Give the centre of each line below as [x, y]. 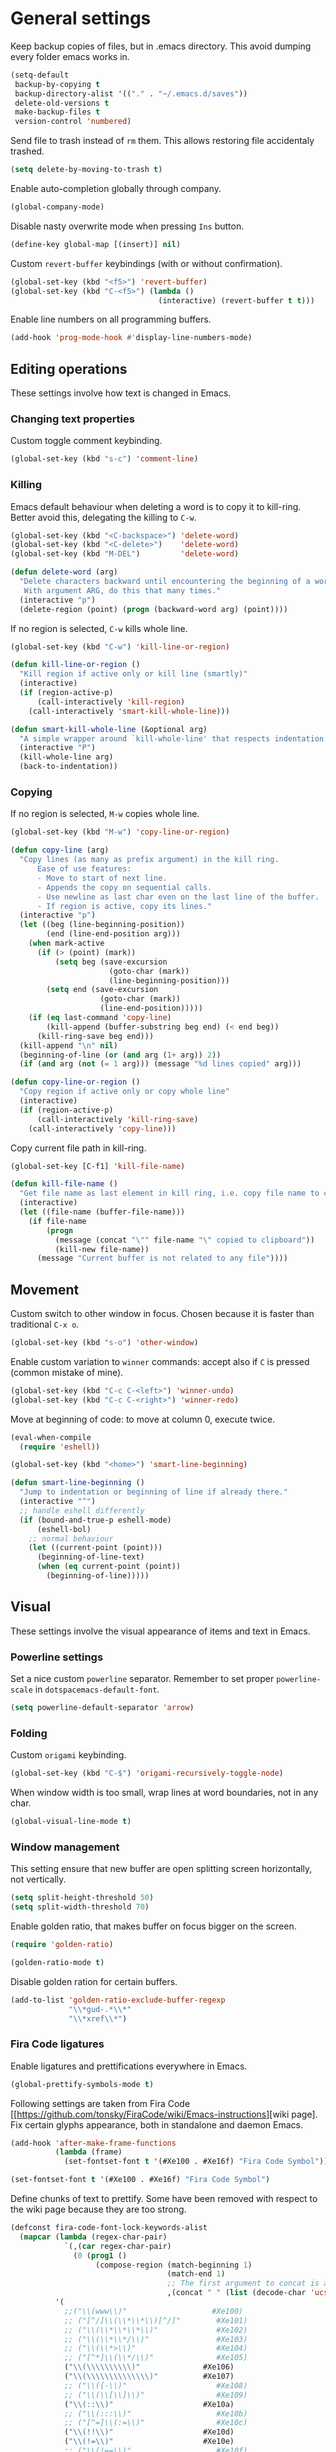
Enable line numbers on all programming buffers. [111, 319]
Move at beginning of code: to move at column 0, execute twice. [143, 1419]
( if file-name [57, 1221]
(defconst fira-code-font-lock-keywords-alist [109, 2228]
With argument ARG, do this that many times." [122, 590]
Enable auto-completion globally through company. [116, 189]
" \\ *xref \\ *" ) [98, 2018]
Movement [45, 1289]
